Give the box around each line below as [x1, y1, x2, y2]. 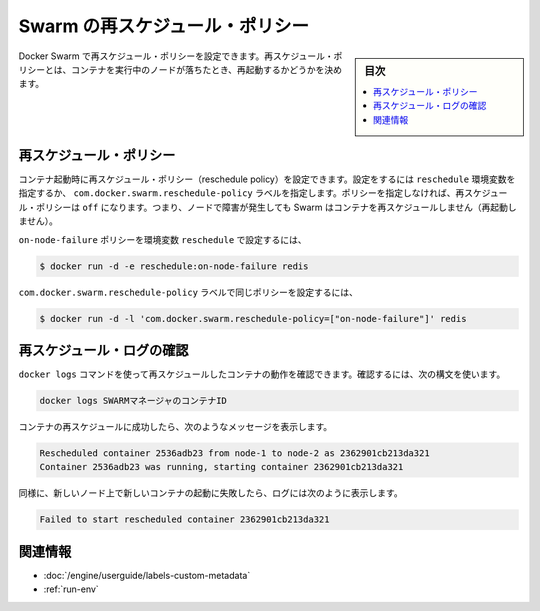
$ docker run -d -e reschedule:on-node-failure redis [39, 260, 309, 272]
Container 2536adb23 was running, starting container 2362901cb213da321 [39, 461, 404, 473]
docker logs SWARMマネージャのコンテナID [39, 395, 227, 407]
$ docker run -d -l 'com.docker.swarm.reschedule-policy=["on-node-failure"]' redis [39, 313, 467, 324]
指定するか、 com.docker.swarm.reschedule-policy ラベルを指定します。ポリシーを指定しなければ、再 [18, 187, 465, 199]
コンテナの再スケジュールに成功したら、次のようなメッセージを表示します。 [18, 421, 333, 433]
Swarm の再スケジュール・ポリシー [18, 15, 310, 37]
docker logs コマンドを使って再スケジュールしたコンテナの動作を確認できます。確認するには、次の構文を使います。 [18, 368, 506, 380]
